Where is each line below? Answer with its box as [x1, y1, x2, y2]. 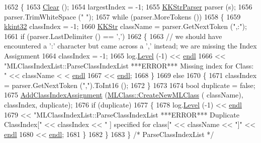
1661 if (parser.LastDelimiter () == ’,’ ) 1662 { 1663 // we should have [4, 30, 222, 41]
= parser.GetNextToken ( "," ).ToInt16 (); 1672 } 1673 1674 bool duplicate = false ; [4, 79, 255, 90]
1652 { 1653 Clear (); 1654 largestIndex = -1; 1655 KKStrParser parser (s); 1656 [4, 1, 252, 11]
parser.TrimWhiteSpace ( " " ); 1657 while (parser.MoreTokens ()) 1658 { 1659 [4, 11, 241, 21]
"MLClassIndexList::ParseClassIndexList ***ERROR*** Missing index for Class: [4, 60, 254, 70]
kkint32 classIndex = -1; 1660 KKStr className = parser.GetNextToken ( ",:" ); [4, 21, 247, 31]
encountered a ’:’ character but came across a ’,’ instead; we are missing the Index [4, 40, 257, 51]
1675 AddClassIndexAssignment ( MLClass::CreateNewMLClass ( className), [4, 89, 243, 100]
